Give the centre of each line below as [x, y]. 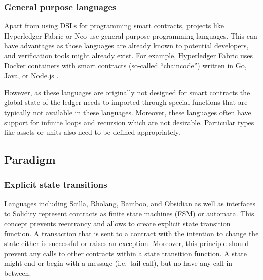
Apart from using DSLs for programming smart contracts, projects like [114, 26]
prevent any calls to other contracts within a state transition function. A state [125, 253]
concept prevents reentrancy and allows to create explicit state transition [117, 223]
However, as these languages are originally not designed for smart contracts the [127, 92]
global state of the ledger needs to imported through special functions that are [126, 102]
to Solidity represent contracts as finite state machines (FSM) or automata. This [129, 213]
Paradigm [30, 160]
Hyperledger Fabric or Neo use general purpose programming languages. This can [131, 35]
